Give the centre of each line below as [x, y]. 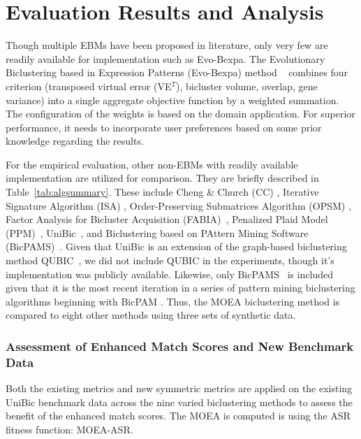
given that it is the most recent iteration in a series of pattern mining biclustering [180, 288]
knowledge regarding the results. [75, 141]
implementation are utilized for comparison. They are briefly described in [162, 178]
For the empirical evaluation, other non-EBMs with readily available [152, 164]
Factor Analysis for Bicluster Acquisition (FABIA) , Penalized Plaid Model [167, 219]
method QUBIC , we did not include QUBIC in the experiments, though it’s [170, 260]
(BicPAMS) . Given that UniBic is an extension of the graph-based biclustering [176, 246]
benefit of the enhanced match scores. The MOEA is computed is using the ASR [178, 416]
